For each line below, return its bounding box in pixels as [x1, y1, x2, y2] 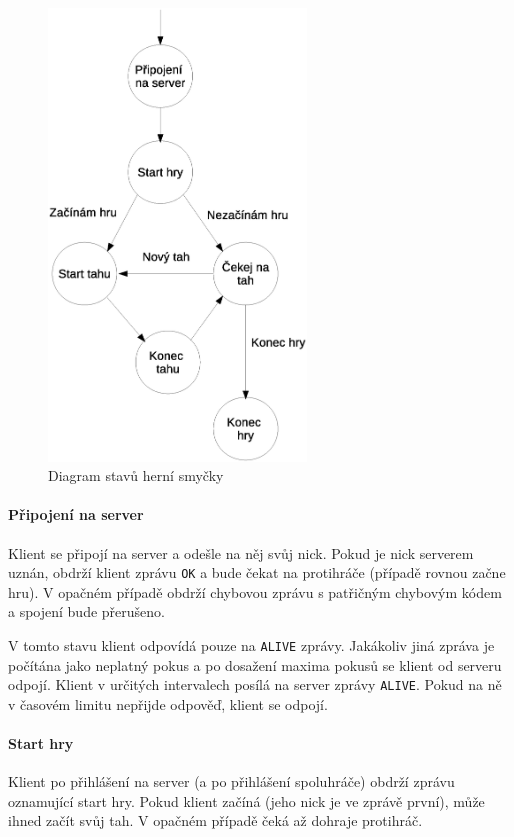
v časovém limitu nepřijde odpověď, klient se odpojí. [8, 693, 328, 714]
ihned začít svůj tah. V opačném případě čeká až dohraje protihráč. [8, 810, 423, 831]
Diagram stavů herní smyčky [48, 465, 224, 486]
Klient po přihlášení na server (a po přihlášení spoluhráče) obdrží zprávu [8, 771, 455, 792]
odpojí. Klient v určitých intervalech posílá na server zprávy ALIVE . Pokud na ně [8, 674, 502, 695]
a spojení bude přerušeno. [8, 601, 165, 622]
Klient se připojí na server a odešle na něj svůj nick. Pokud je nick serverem [8, 542, 474, 563]
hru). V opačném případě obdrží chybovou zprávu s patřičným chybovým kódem [8, 581, 502, 602]
